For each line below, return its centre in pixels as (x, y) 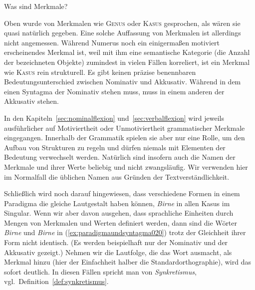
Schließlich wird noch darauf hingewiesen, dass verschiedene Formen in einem (122, 193)
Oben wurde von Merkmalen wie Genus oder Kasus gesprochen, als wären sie (122, 23)
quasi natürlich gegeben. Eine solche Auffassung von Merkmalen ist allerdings (123, 33)
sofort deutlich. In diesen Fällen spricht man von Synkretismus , (100, 271)
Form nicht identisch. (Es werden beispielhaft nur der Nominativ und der (116, 242)
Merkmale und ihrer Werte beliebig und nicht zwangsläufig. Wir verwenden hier (126, 166)
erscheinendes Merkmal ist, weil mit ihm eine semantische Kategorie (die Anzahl (127, 52)
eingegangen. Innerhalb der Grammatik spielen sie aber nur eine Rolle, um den (125, 138)
